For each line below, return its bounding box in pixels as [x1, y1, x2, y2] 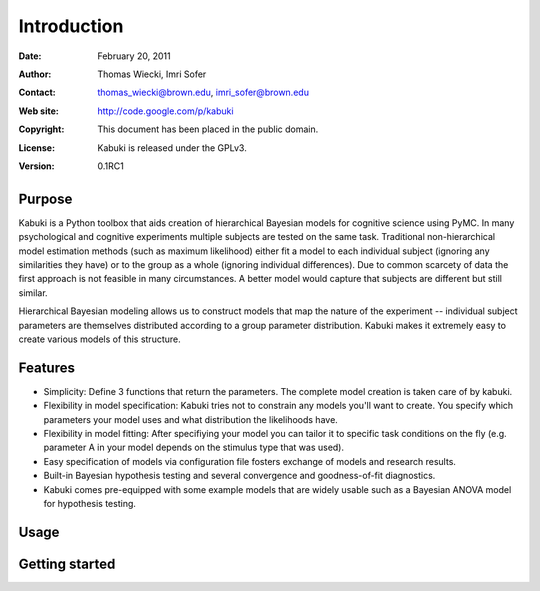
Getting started [18, 555, 116, 572]
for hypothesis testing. [43, 497, 137, 509]
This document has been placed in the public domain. [97, 123, 319, 135]
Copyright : [18, 123, 65, 135]
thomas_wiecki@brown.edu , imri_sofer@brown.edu [97, 86, 310, 99]
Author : [18, 68, 52, 80]
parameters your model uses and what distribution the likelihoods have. [43, 413, 339, 425]
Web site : [18, 105, 59, 117]
